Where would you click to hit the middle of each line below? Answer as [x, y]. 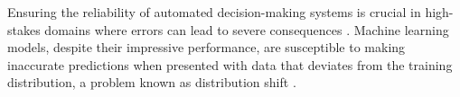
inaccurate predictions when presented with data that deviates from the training [230, 64]
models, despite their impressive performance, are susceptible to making [207, 47]
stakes [24, 29]
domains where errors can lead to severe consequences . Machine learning [247, 29]
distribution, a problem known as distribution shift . [152, 82]
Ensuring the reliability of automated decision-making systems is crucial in [214, 12]
